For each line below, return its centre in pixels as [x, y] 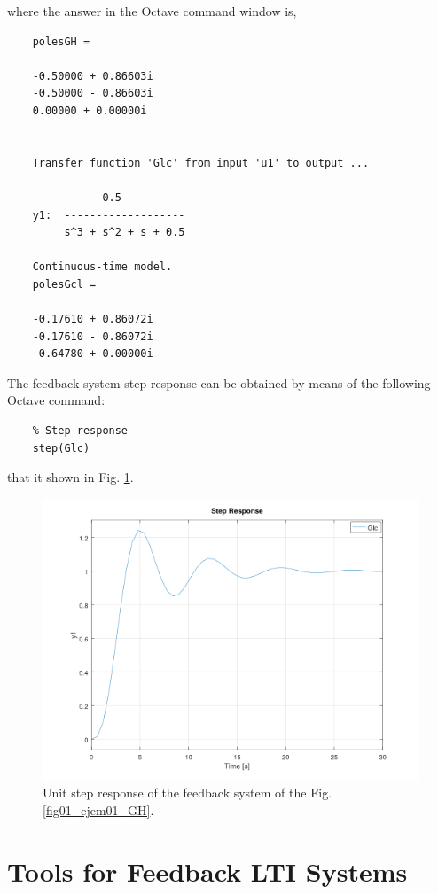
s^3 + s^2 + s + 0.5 [125, 233]
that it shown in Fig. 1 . [70, 477]
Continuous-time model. [102, 267]
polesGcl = [64, 284]
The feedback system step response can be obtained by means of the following [219, 382]
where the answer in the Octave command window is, [152, 11]
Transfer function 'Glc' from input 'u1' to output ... [201, 163]
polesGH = [61, 41]
